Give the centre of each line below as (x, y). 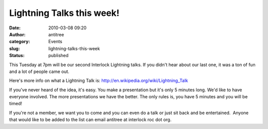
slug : (14, 48)
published (59, 56)
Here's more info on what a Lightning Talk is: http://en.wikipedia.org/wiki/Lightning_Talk (99, 81)
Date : (15, 28)
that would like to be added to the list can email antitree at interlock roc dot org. (90, 120)
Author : (17, 34)
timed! (16, 104)
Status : (17, 56)
